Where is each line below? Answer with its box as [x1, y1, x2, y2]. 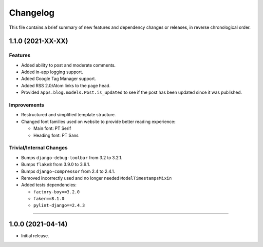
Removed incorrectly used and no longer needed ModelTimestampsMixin [21, 175, 172, 181]
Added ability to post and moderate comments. [21, 62, 116, 68]
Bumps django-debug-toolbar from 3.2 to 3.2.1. [21, 154, 123, 161]
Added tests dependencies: [21, 182, 76, 188]
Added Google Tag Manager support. [21, 76, 96, 82]
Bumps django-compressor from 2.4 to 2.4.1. [21, 168, 115, 174]
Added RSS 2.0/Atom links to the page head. [21, 82, 111, 88]
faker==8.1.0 [33, 196, 65, 202]
